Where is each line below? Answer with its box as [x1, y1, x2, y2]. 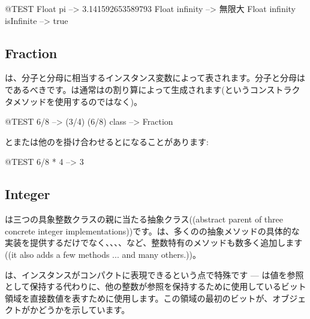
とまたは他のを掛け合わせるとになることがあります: [5, 135, 209, 148]
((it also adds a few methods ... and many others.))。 [5, 248, 201, 260]
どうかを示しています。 [38, 303, 130, 316]
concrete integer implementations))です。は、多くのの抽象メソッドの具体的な [5, 224, 300, 237]
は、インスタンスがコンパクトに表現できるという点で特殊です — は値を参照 [5, 268, 304, 281]
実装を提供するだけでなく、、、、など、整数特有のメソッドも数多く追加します [5, 236, 303, 249]
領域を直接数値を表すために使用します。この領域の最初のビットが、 [5, 291, 273, 304]
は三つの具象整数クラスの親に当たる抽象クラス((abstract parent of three [5, 213, 283, 225]
